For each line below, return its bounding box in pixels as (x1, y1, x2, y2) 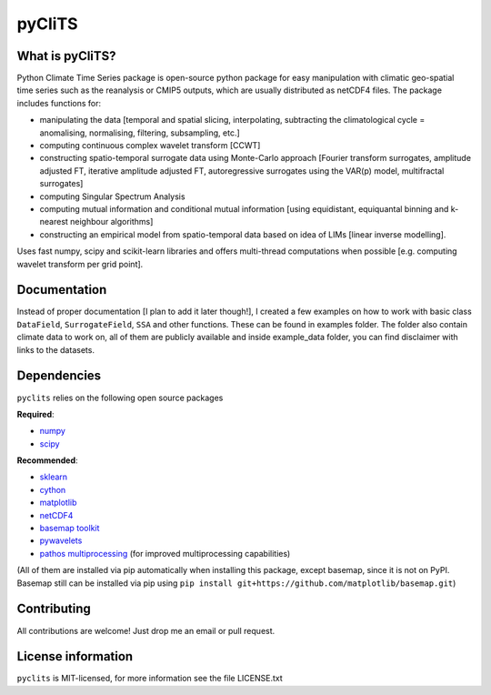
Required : (16, 408, 55, 419)
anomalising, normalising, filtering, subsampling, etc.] (39, 127, 240, 138)
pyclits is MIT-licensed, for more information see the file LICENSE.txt (16, 673, 284, 684)
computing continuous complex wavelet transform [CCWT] (39, 140, 261, 151)
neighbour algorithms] (69, 217, 154, 227)
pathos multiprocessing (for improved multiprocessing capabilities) (39, 548, 291, 559)
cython (39, 484, 66, 495)
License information (16, 649, 134, 664)
